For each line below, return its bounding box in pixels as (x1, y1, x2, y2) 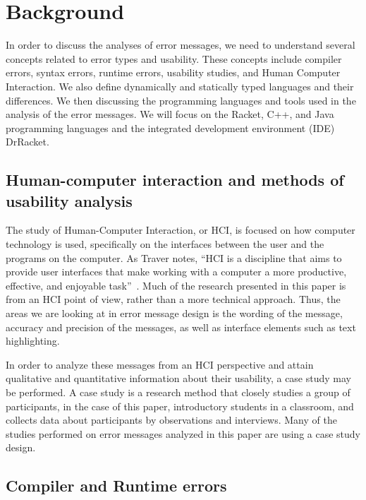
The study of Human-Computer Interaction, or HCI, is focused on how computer (6, 222, 355, 237)
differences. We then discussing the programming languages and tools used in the (6, 93, 356, 107)
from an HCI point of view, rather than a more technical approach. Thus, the (6, 292, 341, 306)
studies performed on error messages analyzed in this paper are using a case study (6, 426, 360, 441)
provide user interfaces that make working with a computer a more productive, (6, 264, 347, 279)
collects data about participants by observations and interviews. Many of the (6, 412, 337, 427)
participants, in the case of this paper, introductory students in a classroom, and (6, 398, 354, 413)
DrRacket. (6, 134, 49, 149)
